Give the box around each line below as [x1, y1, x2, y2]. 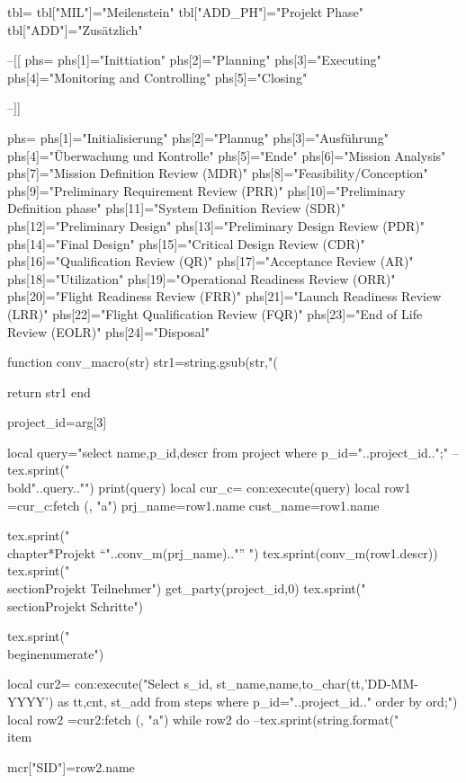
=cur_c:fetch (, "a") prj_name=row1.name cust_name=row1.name [7, 495, 380, 514]
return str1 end [7, 382, 91, 401]
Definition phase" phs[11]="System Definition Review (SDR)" [7, 199, 345, 218]
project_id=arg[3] [7, 413, 107, 432]
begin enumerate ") [7, 644, 104, 663]
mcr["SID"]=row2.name [7, 757, 135, 776]
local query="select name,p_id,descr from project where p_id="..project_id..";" [7, 442, 448, 461]
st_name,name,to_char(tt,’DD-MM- [216, 674, 418, 693]
